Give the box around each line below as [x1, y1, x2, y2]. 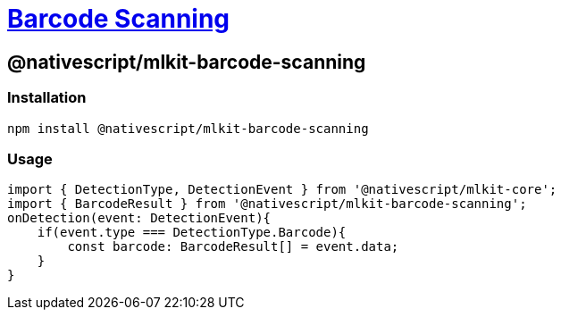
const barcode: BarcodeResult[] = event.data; [67, 239, 399, 254]
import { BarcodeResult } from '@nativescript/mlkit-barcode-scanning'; [7, 196, 527, 212]
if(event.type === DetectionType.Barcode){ [37, 225, 347, 240]
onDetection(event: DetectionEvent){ [7, 211, 272, 226]
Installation [7, 88, 87, 107]
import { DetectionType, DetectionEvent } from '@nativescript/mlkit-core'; [7, 182, 557, 197]
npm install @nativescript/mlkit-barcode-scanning [7, 121, 369, 136]
